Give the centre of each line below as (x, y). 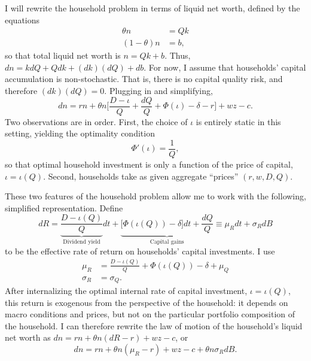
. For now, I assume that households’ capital (225, 67)
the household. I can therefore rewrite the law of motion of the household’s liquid (154, 325)
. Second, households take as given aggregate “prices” (141, 176)
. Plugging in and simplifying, (158, 91)
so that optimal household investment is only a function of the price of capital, (149, 164)
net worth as (28, 337)
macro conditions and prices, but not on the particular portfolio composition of (150, 314)
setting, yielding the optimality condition (80, 133)
